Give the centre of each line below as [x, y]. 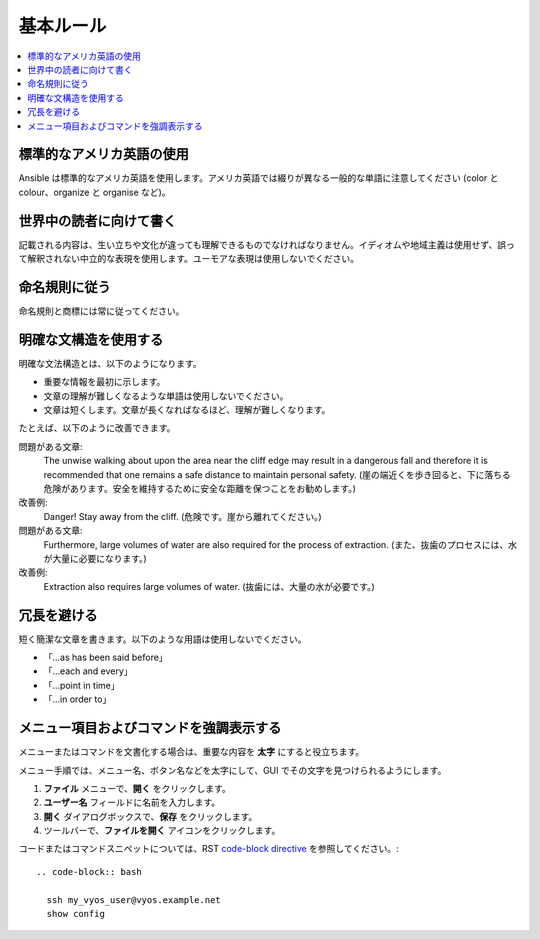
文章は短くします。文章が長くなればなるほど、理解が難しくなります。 [187, 410]
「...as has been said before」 [106, 657]
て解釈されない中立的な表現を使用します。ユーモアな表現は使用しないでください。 [189, 259]
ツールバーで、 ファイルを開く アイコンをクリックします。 [162, 831]
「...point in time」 [81, 685]
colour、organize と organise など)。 [94, 192]
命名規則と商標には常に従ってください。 [101, 311]
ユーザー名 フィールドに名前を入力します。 [131, 802]
